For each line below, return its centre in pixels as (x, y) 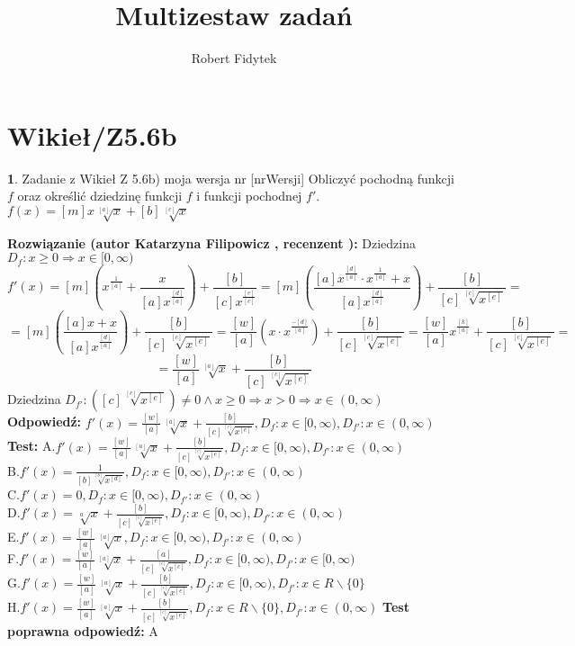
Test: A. (31, 446)
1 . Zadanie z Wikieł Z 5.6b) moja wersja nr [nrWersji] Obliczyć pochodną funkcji (231, 178)
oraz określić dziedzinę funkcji (100, 196)
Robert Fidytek (234, 58)
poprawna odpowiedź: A (83, 631)
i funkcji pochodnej (249, 196)
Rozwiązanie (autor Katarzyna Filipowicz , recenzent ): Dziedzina (211, 242)
